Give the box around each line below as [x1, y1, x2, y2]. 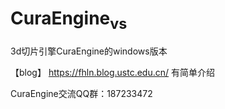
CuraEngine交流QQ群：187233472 [10, 87, 153, 99]
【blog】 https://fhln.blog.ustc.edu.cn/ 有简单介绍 [10, 66, 215, 78]
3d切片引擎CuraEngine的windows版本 [10, 45, 168, 57]
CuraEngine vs [10, 7, 128, 33]
